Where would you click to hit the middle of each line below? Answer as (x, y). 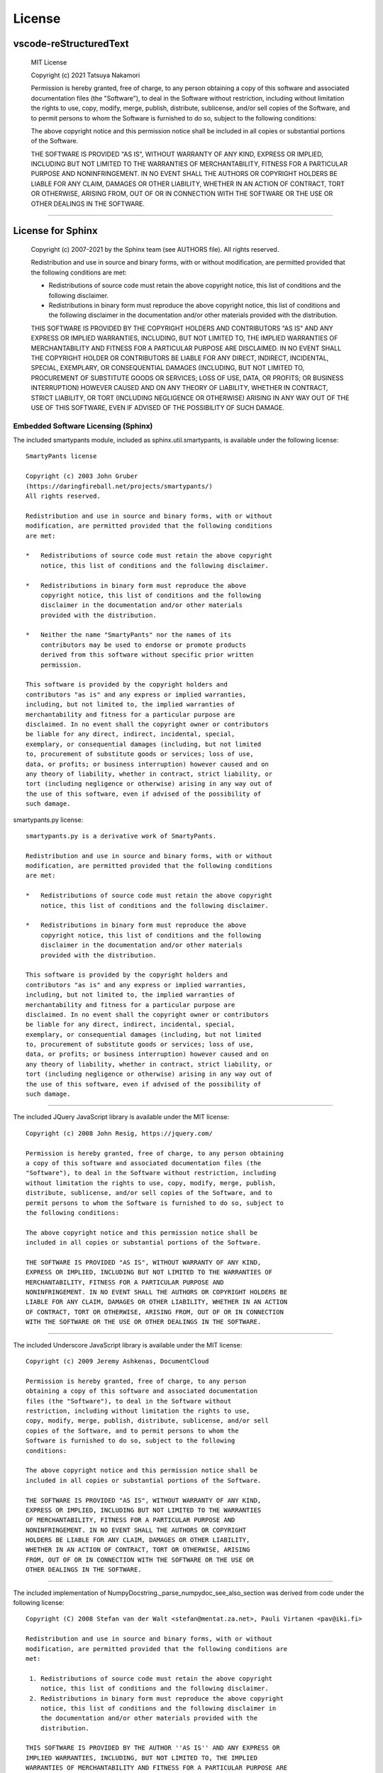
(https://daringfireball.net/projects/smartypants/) (119, 486)
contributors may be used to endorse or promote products (143, 645)
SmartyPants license (61, 456)
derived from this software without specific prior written (147, 655)
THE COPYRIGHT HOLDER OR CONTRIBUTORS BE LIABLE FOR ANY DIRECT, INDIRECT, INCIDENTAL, (180, 357)
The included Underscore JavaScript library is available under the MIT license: (128, 1345)
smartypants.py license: (48, 820)
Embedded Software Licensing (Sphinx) (83, 426)
